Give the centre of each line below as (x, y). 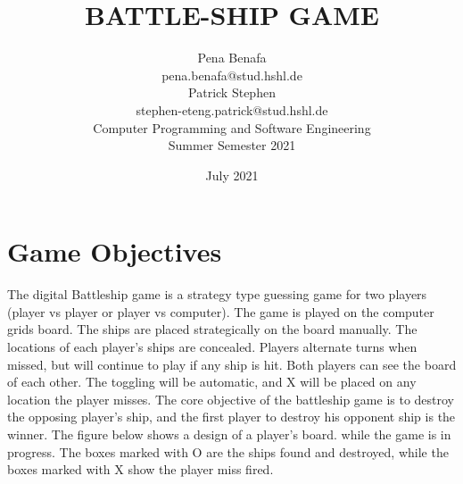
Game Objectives (115, 251)
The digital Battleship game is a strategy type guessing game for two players (217, 294)
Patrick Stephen (232, 92)
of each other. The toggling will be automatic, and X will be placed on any (212, 382)
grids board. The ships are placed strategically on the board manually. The (212, 329)
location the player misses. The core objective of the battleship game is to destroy (231, 399)
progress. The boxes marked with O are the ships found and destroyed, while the (228, 451)
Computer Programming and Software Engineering (232, 127)
